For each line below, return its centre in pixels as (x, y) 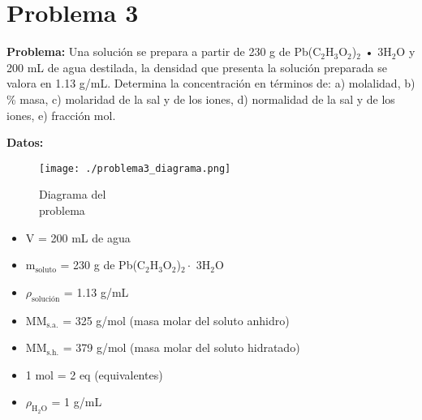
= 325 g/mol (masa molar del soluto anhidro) (176, 320)
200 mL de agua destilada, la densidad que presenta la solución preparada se (197, 67)
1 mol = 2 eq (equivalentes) (94, 374)
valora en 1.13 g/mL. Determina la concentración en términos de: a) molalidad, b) (211, 83)
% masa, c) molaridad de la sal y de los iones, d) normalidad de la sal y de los (201, 99)
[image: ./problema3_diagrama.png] (135, 168)
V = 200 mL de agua (78, 237)
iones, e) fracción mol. (61, 115)
